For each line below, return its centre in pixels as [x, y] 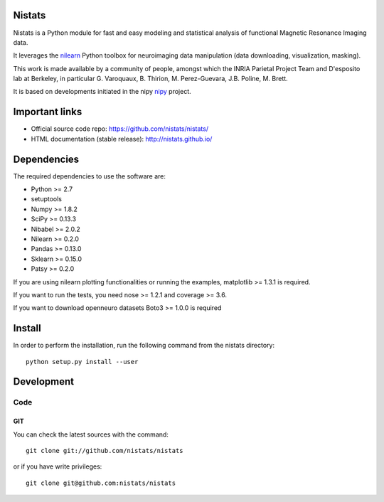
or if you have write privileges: [58, 466]
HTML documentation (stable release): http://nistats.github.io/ [122, 139]
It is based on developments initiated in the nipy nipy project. [102, 92]
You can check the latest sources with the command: [91, 434]
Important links [48, 112]
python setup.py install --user [82, 362]
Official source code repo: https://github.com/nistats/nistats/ [120, 129]
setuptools [46, 199]
